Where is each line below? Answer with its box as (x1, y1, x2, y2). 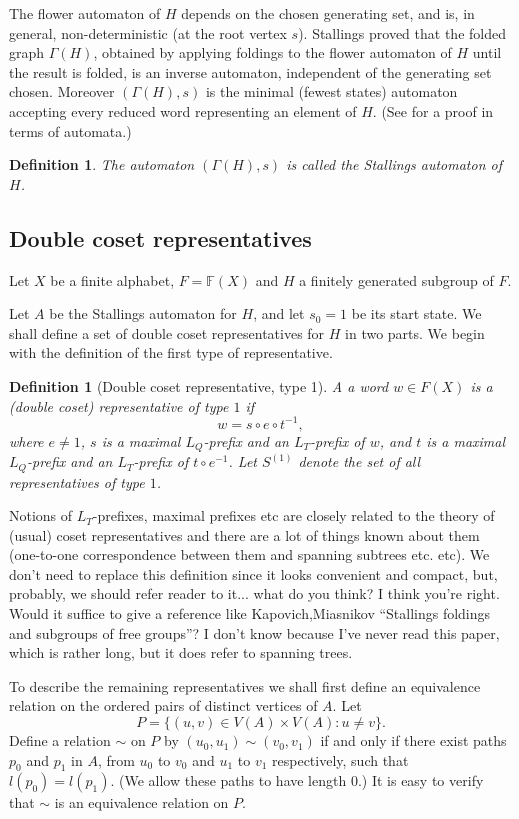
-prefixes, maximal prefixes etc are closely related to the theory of (92, 505, 495, 526)
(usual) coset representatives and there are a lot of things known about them (9, 524, 480, 545)
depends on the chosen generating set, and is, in (181, 3, 475, 23)
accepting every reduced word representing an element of (9, 100, 357, 121)
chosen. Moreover (9, 81, 115, 102)
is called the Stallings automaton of (286, 154, 503, 175)
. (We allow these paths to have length (110, 770, 347, 791)
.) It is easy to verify (357, 770, 484, 791)
